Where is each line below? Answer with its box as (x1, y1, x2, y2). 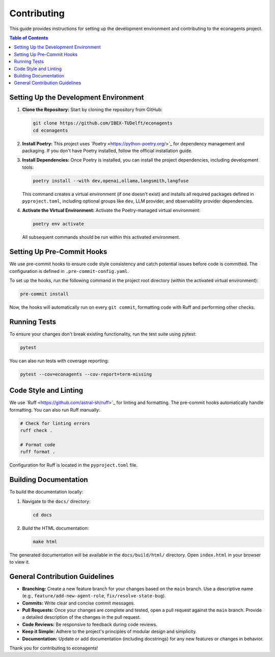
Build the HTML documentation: (22, 525, 89, 531)
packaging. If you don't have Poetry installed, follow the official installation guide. (22, 147, 193, 154)
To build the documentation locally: (9, 489, 84, 495)
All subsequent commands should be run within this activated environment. (22, 234, 180, 240)
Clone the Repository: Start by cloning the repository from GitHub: (22, 107, 162, 113)
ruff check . (20, 427, 53, 434)
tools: (22, 164, 34, 170)
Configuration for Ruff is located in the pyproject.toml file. (9, 462, 137, 468)
